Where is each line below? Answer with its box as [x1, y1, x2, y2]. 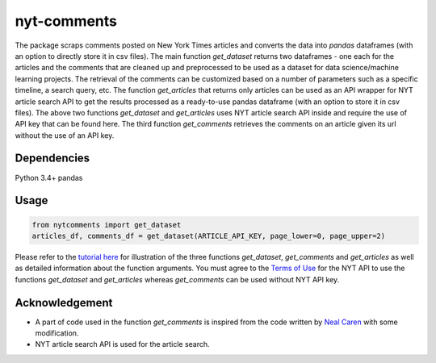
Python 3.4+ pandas [15, 173, 83, 182]
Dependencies [15, 152, 90, 165]
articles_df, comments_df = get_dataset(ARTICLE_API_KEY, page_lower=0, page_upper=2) [31, 231, 386, 240]
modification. [35, 328, 79, 338]
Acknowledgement [15, 295, 113, 310]
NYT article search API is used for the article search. [35, 340, 210, 349]
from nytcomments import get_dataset [31, 220, 182, 229]
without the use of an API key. [15, 130, 115, 140]
